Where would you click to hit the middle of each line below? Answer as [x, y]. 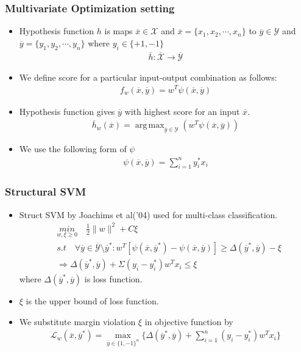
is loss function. [113, 279]
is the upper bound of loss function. [92, 301]
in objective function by [189, 321]
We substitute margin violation [77, 321]
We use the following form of [73, 148]
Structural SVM [46, 192]
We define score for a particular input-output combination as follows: [148, 77]
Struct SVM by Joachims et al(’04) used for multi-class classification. [148, 214]
